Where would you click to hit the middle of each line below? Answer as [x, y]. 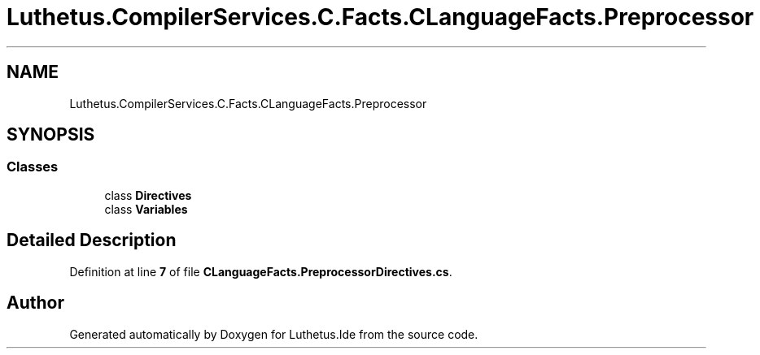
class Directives [148, 195]
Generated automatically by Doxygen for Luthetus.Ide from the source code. [274, 334]
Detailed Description [92, 240]
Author [35, 303]
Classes [33, 167]
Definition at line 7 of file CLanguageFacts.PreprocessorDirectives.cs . [261, 271]
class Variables [146, 209]
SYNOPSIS [51, 135]
